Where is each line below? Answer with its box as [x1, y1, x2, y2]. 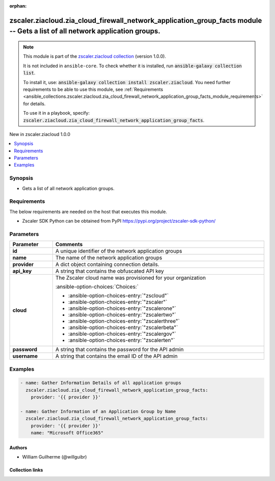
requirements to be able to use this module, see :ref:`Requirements [23, 86, 163, 92]
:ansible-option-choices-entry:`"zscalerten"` [68, 337, 175, 344]
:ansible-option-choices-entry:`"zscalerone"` [68, 305, 177, 312]
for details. [23, 100, 46, 106]
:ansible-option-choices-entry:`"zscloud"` [68, 292, 169, 299]
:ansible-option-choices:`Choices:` [55, 283, 139, 290]
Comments [55, 241, 83, 248]
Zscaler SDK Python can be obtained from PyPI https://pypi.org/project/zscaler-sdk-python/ [22, 218, 216, 224]
